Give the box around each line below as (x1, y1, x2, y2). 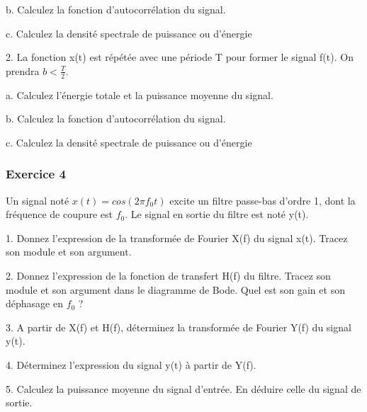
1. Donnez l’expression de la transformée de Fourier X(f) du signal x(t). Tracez (6, 230, 348, 245)
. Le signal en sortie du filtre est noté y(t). (125, 207, 309, 222)
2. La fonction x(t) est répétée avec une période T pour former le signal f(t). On (6, 50, 354, 64)
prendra (6, 63, 40, 78)
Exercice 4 (6, 165, 66, 183)
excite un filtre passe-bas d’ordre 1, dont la (169, 193, 356, 207)
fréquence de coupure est (6, 207, 113, 222)
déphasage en (6, 296, 63, 311)
